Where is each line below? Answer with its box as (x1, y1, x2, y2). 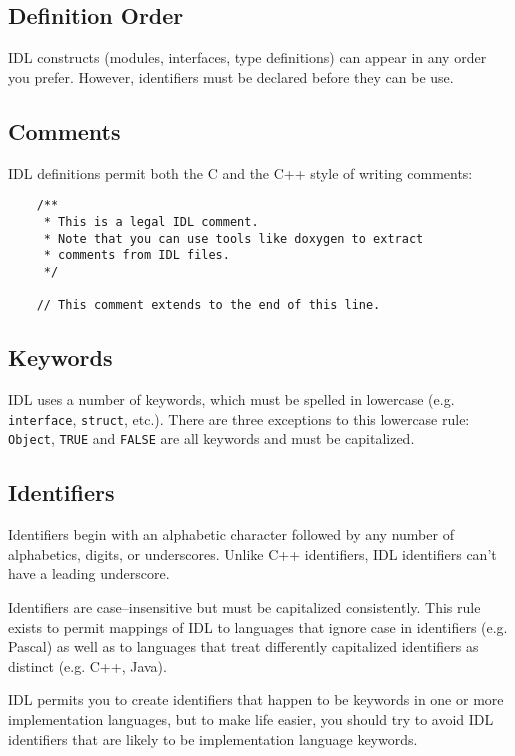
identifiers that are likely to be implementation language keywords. (8, 728, 418, 749)
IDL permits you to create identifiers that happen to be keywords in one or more (8, 689, 504, 710)
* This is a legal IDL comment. (43, 214, 259, 229)
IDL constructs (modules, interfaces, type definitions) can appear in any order (8, 47, 487, 68)
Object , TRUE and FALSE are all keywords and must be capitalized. (8, 428, 415, 449)
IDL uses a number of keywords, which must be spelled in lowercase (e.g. (8, 388, 455, 409)
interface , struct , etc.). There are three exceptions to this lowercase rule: (8, 408, 470, 429)
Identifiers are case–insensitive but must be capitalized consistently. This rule (8, 596, 481, 617)
